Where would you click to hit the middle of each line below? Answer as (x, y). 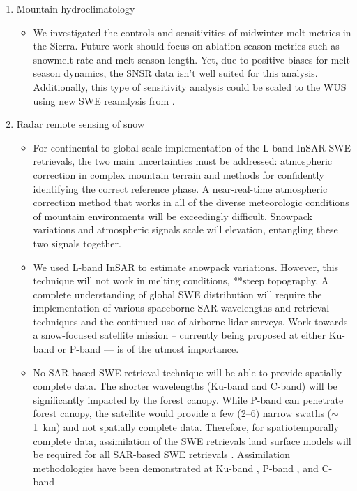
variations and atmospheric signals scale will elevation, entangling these (185, 229)
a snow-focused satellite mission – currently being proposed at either (180, 335)
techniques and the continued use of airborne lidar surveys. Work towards (190, 321)
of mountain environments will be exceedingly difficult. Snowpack (173, 215)
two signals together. (77, 243)
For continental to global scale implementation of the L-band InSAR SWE (192, 147)
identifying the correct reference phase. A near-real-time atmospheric (180, 188)
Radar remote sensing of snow (81, 124)
